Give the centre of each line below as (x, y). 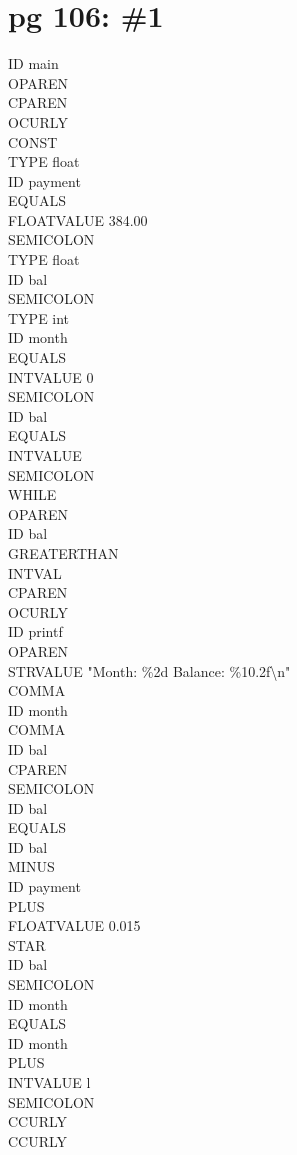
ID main (33, 63)
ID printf (35, 631)
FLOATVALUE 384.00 (78, 219)
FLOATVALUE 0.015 (74, 925)
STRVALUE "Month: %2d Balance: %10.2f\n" (149, 670)
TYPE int (39, 317)
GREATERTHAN (63, 552)
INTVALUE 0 (51, 376)
